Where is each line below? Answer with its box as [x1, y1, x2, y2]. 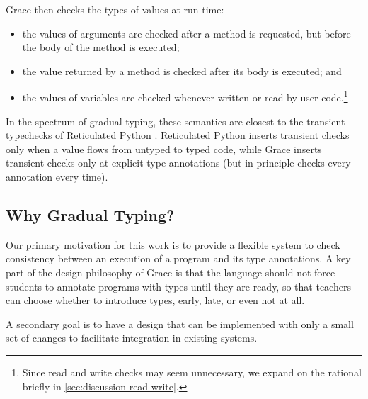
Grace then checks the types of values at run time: [6, 2, 224, 16]
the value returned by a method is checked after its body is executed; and [22, 63, 342, 78]
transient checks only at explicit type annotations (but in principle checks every [6, 155, 351, 170]
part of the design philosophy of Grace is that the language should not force [6, 264, 335, 279]
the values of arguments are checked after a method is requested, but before [22, 26, 351, 40]
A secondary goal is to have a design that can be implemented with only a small [6, 316, 354, 331]
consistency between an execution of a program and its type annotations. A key [6, 251, 351, 266]
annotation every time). [6, 169, 108, 184]
